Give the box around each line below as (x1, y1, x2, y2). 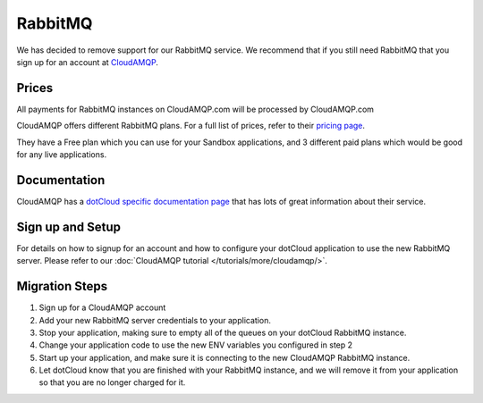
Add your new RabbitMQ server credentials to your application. (38, 315, 272, 325)
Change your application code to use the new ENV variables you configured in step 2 (38, 340, 353, 350)
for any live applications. (16, 149, 107, 160)
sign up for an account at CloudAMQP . (16, 56, 158, 67)
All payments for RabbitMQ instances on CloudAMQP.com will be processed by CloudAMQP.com (16, 104, 375, 114)
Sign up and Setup (16, 219, 121, 234)
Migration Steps (16, 279, 108, 294)
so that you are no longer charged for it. (38, 377, 186, 388)
